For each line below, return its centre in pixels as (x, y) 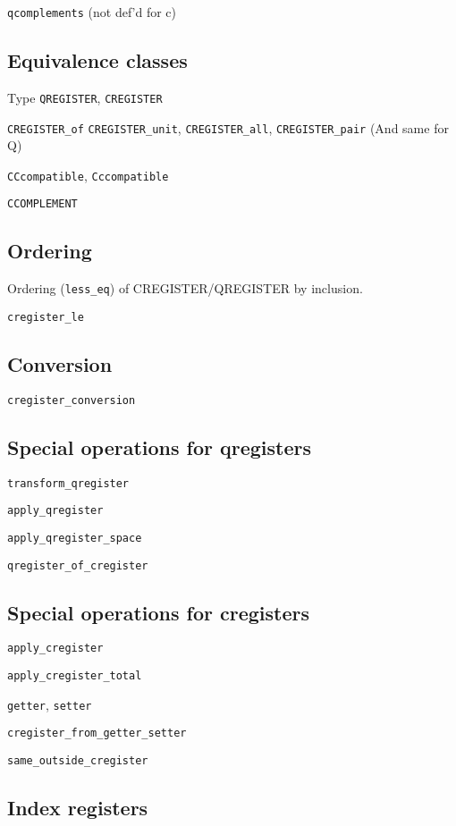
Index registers (78, 808)
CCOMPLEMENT (42, 204)
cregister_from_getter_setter (97, 733)
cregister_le (46, 317)
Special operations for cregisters (159, 612)
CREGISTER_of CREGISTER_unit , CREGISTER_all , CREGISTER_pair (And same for (228, 127)
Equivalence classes (97, 60)
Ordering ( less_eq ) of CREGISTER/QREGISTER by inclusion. (185, 288)
